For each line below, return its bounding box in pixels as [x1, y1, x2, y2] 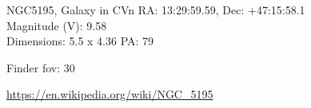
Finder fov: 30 [6, 59, 75, 75]
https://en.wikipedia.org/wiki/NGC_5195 [6, 86, 213, 102]
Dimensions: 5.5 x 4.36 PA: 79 [6, 33, 154, 49]
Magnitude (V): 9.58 [6, 17, 107, 33]
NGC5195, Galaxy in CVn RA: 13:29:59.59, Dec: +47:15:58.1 [6, 2, 305, 17]
